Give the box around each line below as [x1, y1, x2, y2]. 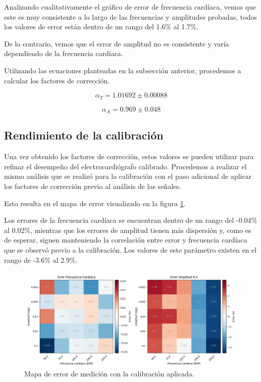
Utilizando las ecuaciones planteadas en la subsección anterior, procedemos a [4, 65, 241, 75]
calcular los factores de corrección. [4, 75, 110, 85]
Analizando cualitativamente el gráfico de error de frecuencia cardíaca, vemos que [4, 2, 256, 12]
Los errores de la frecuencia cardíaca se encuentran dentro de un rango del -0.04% [4, 215, 257, 225]
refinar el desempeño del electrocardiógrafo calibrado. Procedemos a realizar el [4, 161, 247, 171]
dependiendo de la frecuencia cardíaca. [4, 48, 123, 59]
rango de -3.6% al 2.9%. [4, 254, 78, 265]
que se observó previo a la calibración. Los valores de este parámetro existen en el [4, 245, 257, 255]
